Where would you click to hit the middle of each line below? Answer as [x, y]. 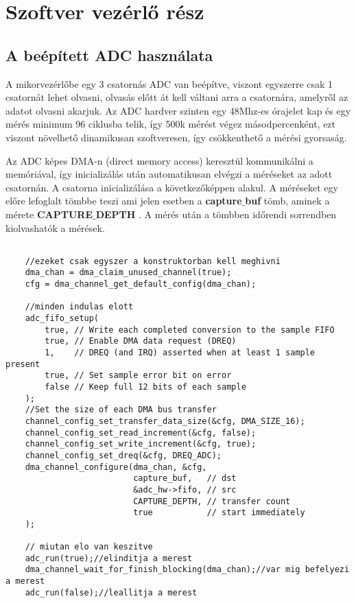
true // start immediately [219, 513]
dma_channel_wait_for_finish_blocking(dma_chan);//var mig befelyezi [187, 570]
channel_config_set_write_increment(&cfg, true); [141, 444]
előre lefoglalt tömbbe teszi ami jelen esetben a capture [124, 201]
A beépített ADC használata [109, 55]
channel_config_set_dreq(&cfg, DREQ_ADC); [123, 455]
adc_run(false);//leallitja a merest [111, 592]
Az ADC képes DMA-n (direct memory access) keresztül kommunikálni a [159, 160]
